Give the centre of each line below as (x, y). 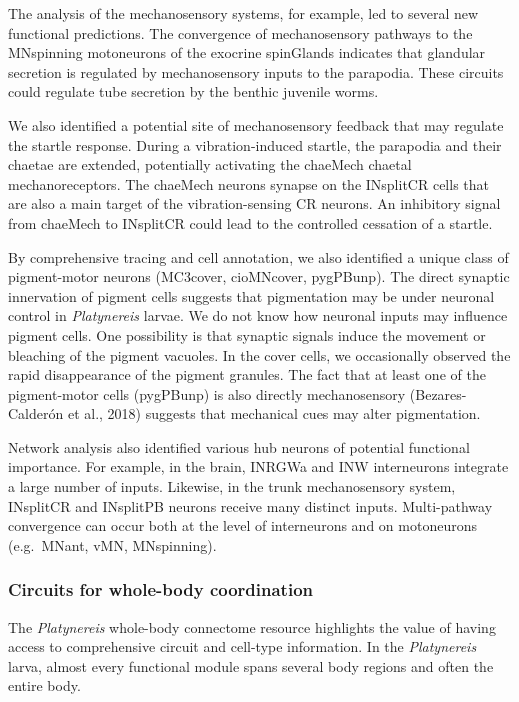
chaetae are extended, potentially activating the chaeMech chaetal (210, 164)
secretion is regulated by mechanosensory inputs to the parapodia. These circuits (256, 71)
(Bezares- (438, 393)
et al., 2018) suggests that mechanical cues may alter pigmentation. (274, 413)
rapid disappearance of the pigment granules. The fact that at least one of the (247, 374)
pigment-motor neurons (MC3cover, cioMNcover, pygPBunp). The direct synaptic (259, 276)
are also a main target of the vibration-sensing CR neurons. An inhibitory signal (254, 203)
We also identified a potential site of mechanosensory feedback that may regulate (256, 124)
